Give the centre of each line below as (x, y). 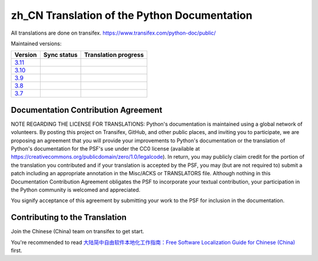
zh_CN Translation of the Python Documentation (132, 15)
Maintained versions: (36, 43)
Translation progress (114, 55)
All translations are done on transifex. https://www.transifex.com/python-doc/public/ (113, 33)
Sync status (60, 55)
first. (16, 250)
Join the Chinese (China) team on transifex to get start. (77, 232)
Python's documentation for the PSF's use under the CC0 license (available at (105, 149)
